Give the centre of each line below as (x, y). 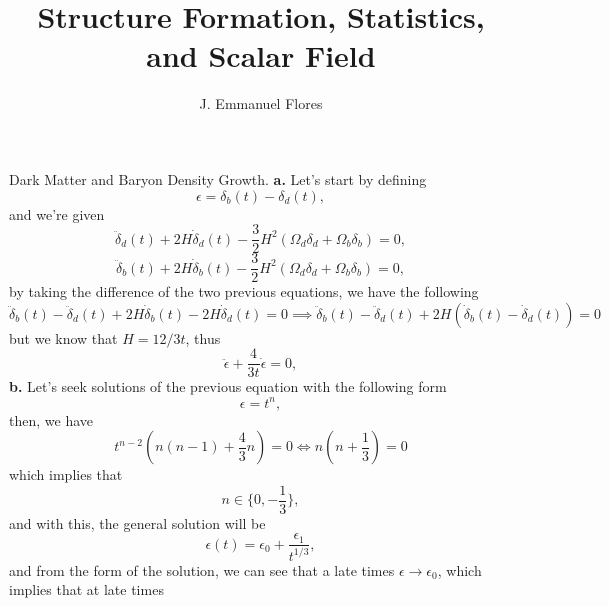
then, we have (51, 419)
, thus (203, 337)
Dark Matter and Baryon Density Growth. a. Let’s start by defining (218, 178)
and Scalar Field (261, 55)
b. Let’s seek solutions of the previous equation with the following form (228, 386)
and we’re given (57, 213)
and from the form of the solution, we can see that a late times (202, 569)
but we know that (63, 337)
